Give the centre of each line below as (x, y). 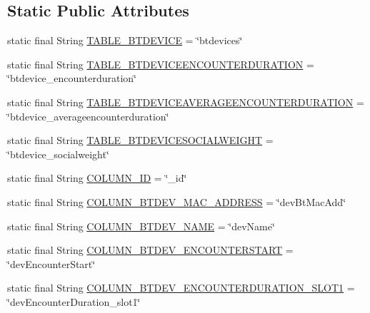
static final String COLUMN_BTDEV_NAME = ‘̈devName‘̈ (141, 226)
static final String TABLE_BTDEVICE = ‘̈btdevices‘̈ (125, 40)
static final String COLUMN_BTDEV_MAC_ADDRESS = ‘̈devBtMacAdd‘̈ (177, 201)
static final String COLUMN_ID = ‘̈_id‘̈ (97, 178)
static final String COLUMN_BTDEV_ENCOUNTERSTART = (150, 250)
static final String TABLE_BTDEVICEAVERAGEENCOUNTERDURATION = (186, 102)
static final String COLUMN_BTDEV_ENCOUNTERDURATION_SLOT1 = (181, 288)
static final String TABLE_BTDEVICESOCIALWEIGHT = (140, 140)
